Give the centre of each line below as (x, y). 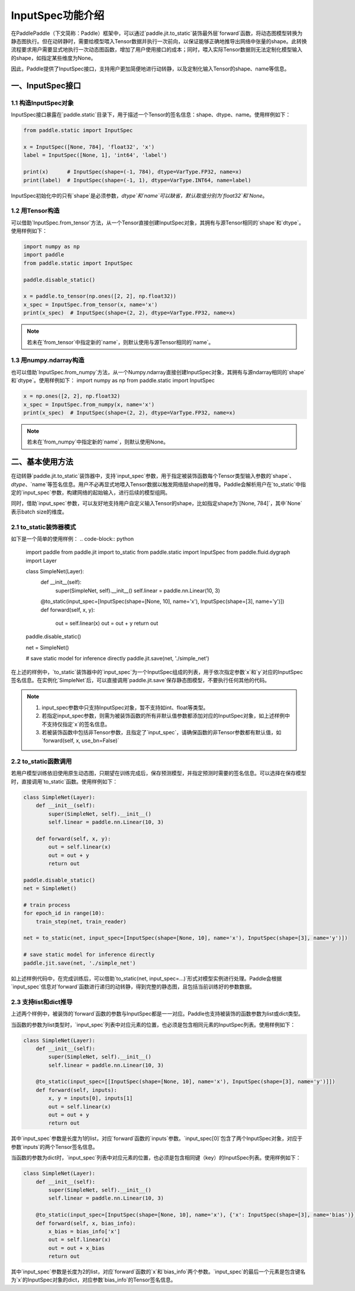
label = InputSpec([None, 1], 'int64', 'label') (95, 155)
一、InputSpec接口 (46, 86)
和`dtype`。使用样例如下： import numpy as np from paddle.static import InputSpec (113, 380)
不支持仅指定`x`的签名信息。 (76, 724)
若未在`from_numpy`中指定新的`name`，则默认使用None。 (98, 442)
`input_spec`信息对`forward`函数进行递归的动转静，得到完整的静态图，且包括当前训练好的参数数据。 (133, 987)
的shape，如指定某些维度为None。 (54, 58)
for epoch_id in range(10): (64, 913)
